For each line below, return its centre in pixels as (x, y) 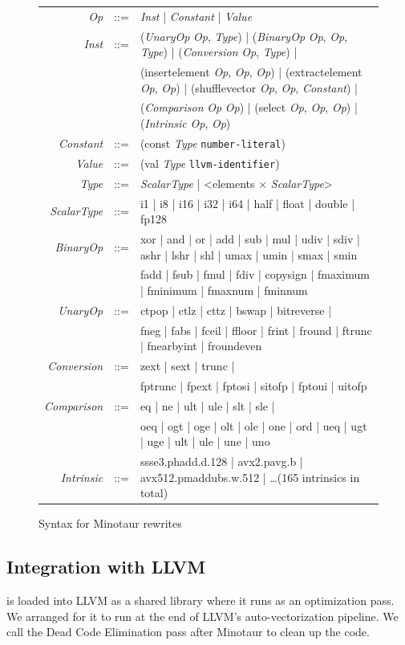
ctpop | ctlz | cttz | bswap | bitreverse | (236, 310)
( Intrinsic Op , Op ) (185, 123)
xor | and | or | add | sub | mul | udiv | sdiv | (250, 239)
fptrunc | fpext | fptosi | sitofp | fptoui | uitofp (253, 386)
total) (154, 493)
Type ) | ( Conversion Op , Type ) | (219, 52)
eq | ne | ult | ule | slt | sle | (207, 405)
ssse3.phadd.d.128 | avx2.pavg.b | (221, 461)
